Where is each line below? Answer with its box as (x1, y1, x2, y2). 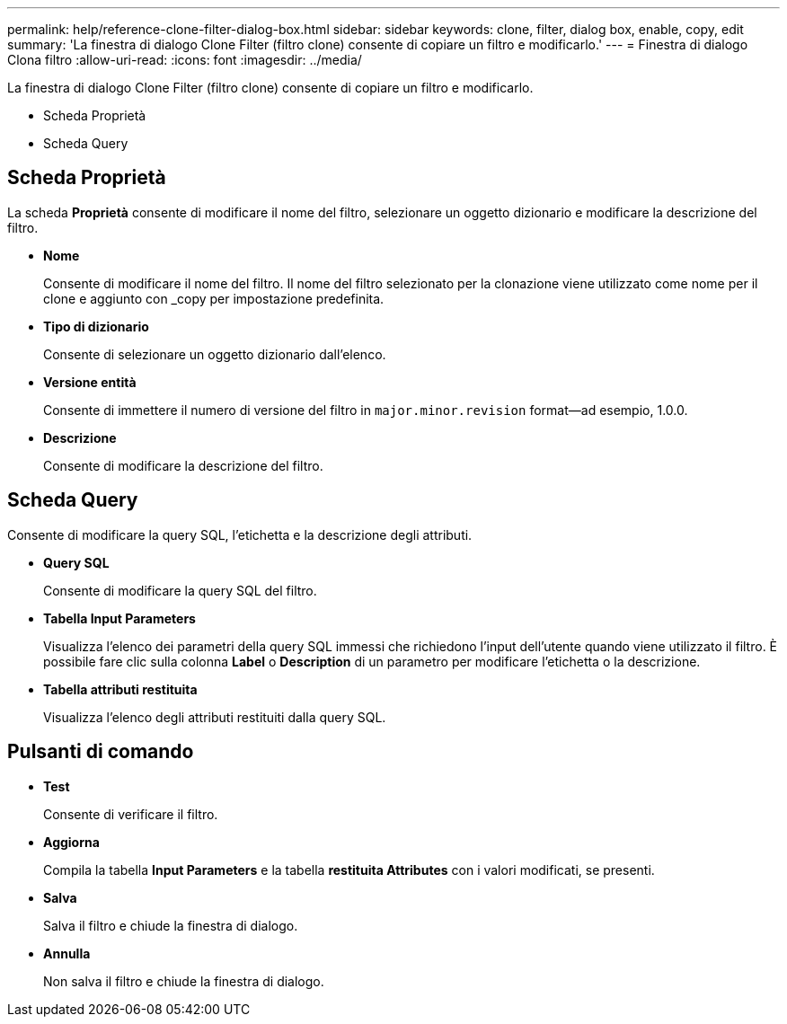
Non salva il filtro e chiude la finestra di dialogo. (43, 973, 324, 989)
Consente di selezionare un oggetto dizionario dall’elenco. (43, 346, 386, 362)
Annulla (43, 945, 91, 961)
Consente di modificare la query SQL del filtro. (43, 582, 317, 598)
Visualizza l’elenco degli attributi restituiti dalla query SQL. (43, 709, 386, 725)
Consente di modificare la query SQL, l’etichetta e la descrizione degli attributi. (7, 526, 473, 543)
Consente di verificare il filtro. (43, 806, 218, 822)
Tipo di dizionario (43, 318, 149, 334)
